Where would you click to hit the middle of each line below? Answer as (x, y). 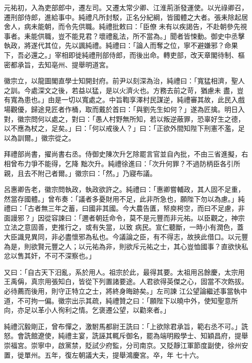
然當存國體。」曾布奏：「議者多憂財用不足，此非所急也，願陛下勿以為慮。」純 (124, 198)
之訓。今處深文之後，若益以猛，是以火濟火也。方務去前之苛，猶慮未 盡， (120, 90)
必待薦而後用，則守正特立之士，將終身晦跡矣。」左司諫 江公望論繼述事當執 (122, 291)
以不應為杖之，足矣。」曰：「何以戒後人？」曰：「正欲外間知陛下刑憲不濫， (121, 128)
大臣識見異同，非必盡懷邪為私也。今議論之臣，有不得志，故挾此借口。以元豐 (126, 237)
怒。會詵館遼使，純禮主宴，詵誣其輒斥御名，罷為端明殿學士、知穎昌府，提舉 (126, 336)
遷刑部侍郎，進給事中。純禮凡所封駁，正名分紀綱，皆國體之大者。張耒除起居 (126, 17)
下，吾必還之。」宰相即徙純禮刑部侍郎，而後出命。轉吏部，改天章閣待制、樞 (124, 55)
